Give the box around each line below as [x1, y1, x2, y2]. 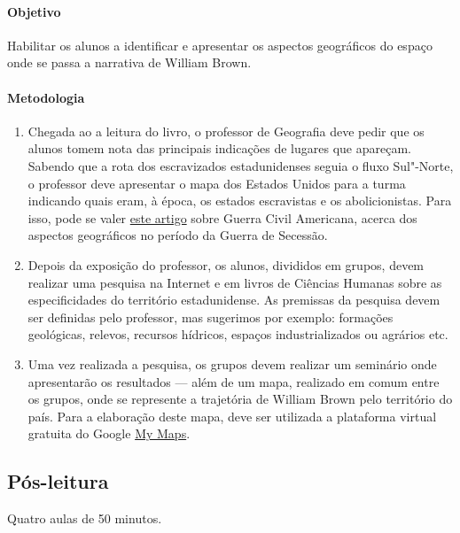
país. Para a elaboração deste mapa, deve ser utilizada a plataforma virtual [27, 406, 437, 425]
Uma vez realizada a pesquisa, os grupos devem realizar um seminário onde [27, 354, 437, 373]
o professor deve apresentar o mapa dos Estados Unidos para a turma [27, 174, 406, 192]
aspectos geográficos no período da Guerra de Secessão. [27, 226, 328, 244]
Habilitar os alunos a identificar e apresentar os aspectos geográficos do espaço [7, 35, 433, 54]
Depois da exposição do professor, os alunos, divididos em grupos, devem [27, 255, 425, 274]
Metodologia [7, 88, 85, 106]
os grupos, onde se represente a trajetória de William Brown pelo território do [27, 390, 453, 408]
